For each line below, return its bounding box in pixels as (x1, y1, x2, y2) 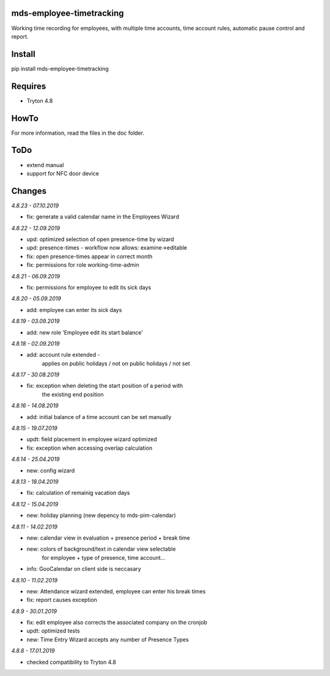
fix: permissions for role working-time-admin (26, 261, 140, 269)
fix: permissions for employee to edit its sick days (26, 283, 152, 291)
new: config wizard (26, 467, 75, 474)
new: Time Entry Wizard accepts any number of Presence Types (26, 636, 189, 643)
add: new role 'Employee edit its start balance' (26, 329, 144, 336)
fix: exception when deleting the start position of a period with (26, 382, 183, 390)
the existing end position (42, 390, 104, 398)
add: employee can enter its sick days (26, 306, 122, 313)
